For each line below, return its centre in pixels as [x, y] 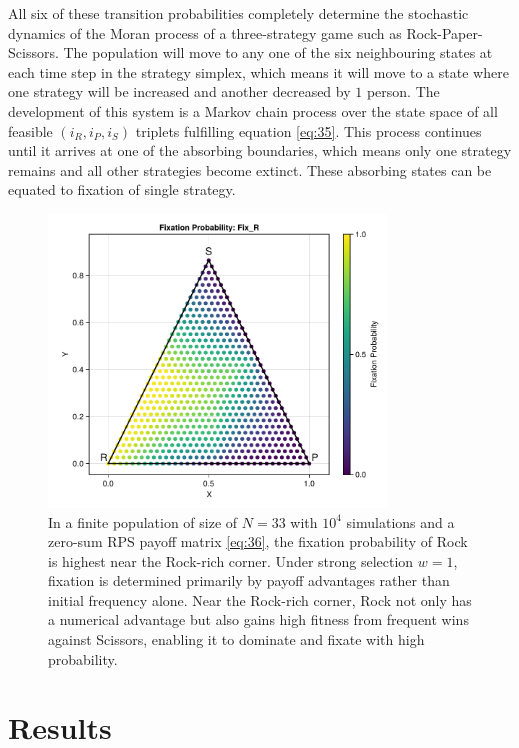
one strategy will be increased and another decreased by [179, 91]
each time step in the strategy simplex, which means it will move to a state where [258, 71]
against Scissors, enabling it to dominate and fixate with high [236, 639]
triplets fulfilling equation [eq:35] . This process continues [308, 130]
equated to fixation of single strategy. [122, 189]
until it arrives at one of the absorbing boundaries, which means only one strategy [260, 150]
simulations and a [400, 521]
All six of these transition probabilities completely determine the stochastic [238, 13]
